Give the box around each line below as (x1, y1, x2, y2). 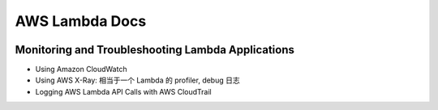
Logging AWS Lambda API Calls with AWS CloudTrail (35, 87, 212, 96)
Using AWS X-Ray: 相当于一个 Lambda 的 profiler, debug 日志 (35, 75, 240, 85)
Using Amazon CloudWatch (35, 65, 127, 74)
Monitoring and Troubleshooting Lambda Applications (15, 43, 295, 57)
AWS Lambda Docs (15, 12, 147, 30)
